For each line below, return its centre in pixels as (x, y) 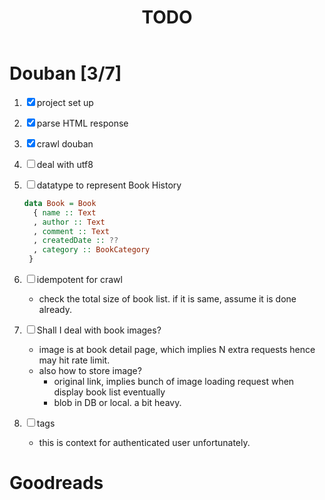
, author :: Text (69, 222)
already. (55, 310)
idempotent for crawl (79, 280)
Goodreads (56, 483)
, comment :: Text (71, 231)
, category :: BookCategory (92, 250)
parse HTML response (82, 123)
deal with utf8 (65, 164)
